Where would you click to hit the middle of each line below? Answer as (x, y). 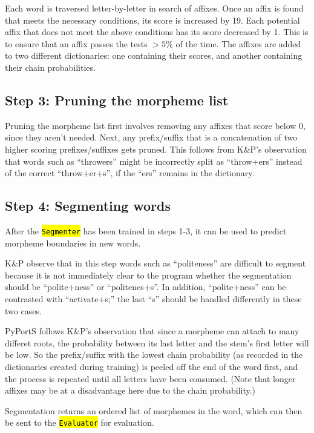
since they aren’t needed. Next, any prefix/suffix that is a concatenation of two (151, 137)
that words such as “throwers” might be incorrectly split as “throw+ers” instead (154, 161)
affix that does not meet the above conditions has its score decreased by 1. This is (157, 32)
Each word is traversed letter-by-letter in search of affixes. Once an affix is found (154, 8)
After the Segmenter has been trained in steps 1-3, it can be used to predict (146, 230)
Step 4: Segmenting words (88, 206)
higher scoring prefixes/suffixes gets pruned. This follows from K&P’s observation (156, 149)
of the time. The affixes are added (238, 43)
